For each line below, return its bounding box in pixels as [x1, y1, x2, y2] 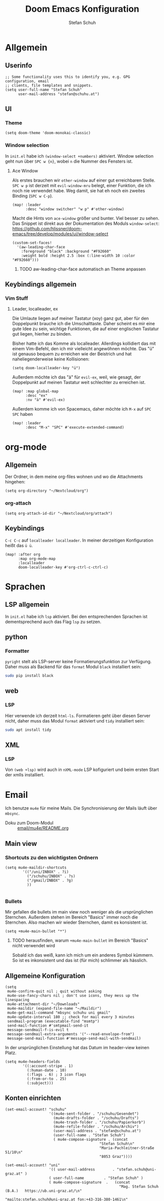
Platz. [5, 1050, 17, 1056]
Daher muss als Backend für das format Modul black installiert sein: [5, 664, 141, 670]
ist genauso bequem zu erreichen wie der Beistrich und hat [12, 351, 132, 357]
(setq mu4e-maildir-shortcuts [5, 865, 67, 870]
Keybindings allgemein [5, 280, 77, 288]
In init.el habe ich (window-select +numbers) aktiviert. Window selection [5, 153, 154, 159]
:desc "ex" [25, 393, 48, 398]
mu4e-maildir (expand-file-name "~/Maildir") [7, 1006, 102, 1011]
